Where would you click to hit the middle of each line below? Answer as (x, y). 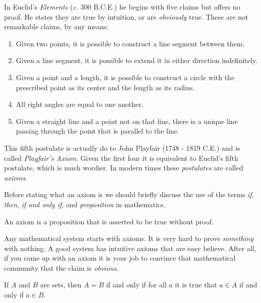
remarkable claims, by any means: (56, 26)
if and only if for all (136, 285)
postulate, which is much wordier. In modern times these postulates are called (124, 168)
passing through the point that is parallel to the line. (97, 131)
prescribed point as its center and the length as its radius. (105, 87)
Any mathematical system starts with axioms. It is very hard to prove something (129, 238)
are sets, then (61, 285)
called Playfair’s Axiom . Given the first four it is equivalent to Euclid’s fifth (121, 158)
